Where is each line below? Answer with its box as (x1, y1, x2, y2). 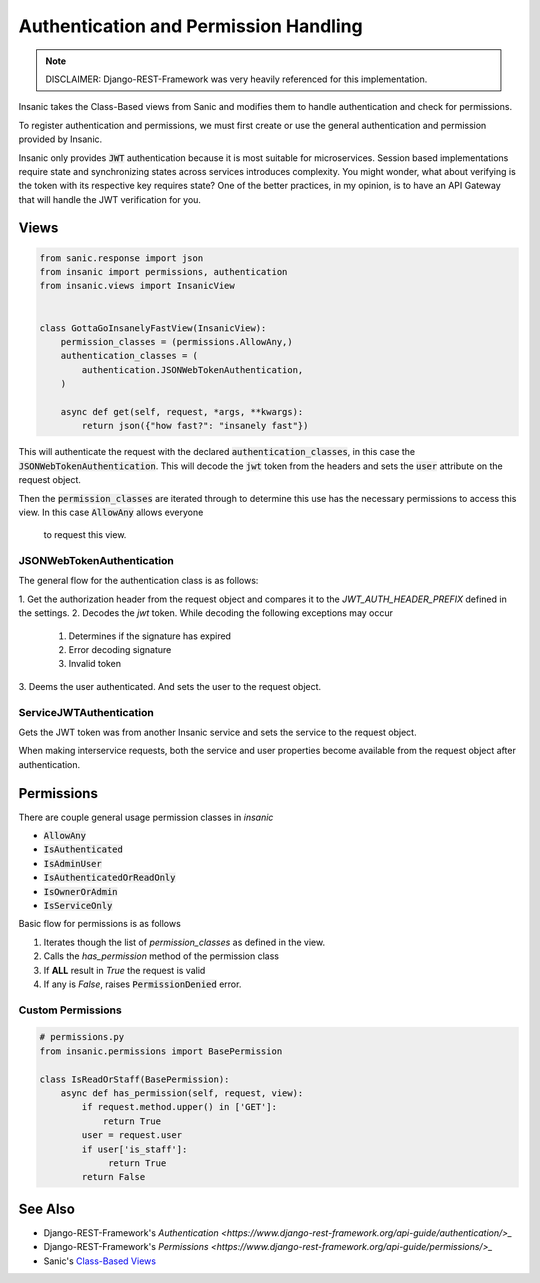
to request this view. (43, 529, 127, 541)
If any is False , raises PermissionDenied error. (43, 978, 242, 990)
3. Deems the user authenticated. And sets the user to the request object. (18, 680, 322, 692)
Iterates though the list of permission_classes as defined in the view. (43, 936, 325, 948)
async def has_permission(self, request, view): (60, 1088, 304, 1099)
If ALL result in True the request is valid (43, 964, 206, 976)
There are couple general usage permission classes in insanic (18, 811, 274, 823)
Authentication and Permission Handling (18, 15, 364, 37)
